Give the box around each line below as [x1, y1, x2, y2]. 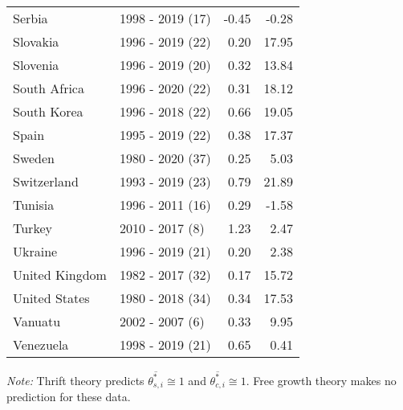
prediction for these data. [6, 388, 131, 405]
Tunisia [13, 195, 55, 214]
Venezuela [13, 335, 69, 354]
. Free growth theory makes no [246, 371, 397, 388]
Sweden [13, 149, 55, 167]
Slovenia [13, 55, 59, 74]
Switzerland [13, 172, 79, 191]
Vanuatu [13, 312, 61, 330]
